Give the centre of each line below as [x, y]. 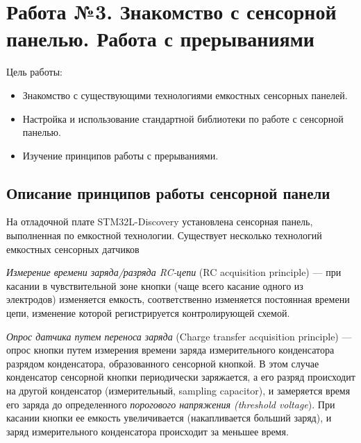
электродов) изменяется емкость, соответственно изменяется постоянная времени [178, 299]
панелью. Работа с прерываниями [160, 38]
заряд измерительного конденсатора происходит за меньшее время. [148, 431]
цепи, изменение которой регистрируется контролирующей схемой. [148, 313]
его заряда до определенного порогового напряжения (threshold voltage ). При [171, 404]
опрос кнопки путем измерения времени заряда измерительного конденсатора [170, 350]
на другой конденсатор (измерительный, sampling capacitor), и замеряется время [178, 391]
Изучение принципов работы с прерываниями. [120, 155]
